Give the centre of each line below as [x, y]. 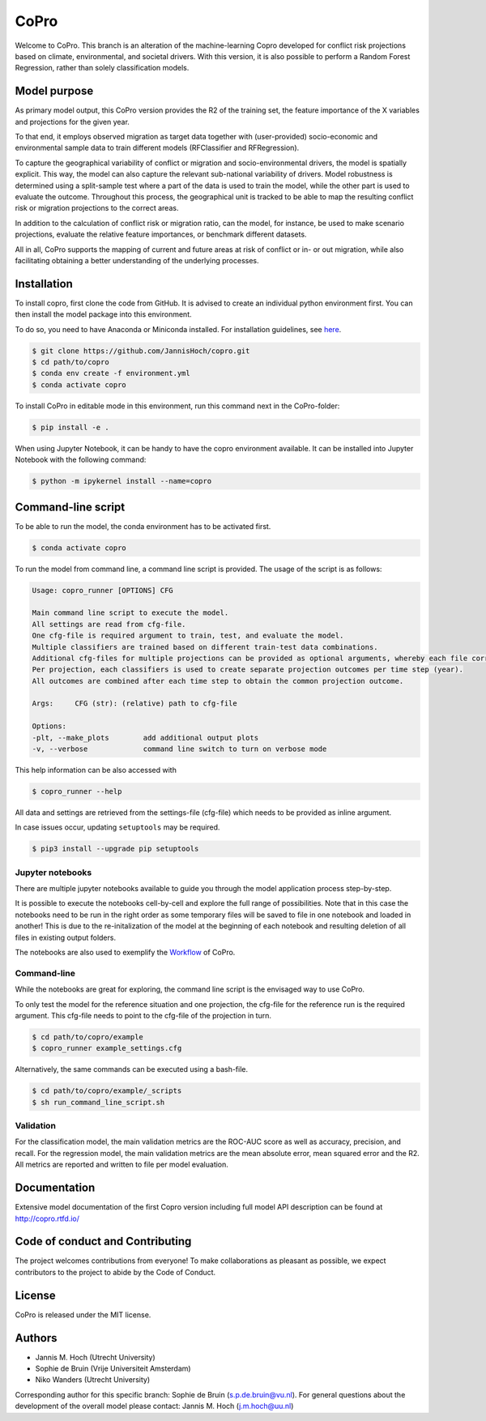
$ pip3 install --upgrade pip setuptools [115, 849]
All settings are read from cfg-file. [109, 624]
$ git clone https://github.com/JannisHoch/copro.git [141, 351]
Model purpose [54, 91]
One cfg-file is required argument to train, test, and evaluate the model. [188, 636]
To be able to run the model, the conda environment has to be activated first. [143, 526]
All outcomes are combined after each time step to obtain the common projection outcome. [218, 681]
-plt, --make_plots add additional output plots [145, 738]
